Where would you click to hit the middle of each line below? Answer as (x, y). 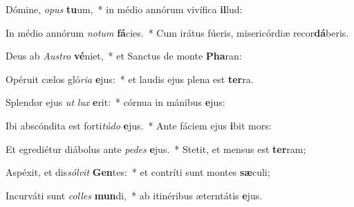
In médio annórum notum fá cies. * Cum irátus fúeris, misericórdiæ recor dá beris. (177, 32)
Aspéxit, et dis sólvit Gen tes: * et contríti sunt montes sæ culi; (138, 172)
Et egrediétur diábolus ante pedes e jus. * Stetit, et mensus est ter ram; (156, 148)
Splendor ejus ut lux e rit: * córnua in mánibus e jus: (115, 102)
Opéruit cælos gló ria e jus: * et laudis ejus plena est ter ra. (130, 79)
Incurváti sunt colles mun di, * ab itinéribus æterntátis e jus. (134, 195)
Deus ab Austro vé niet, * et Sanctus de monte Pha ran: (124, 56)
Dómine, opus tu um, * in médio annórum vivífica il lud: (124, 9)
